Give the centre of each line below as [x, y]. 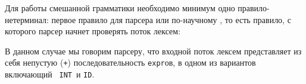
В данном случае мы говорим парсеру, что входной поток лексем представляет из [153, 51]
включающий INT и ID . [50, 74]
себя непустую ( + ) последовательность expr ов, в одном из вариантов [130, 62]
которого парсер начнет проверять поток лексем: [93, 31]
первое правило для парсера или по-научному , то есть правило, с [171, 19]
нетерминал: [27, 19]
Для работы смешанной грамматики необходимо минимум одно [120, 8]
